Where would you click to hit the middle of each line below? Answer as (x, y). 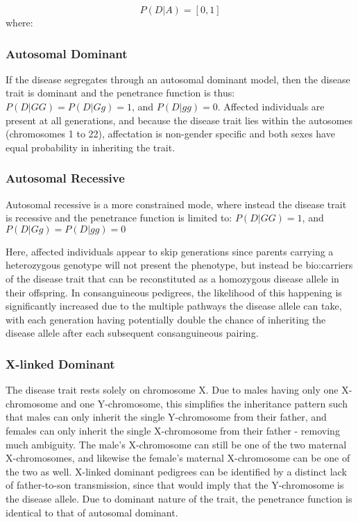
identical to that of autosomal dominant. (92, 512)
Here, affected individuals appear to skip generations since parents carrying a (170, 251)
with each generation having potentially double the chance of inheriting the (166, 319)
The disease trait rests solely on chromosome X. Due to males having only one (172, 390)
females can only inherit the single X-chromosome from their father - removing (173, 430)
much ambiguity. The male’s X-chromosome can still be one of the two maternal (176, 444)
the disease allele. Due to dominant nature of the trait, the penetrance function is (179, 498)
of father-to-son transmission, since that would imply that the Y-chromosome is (175, 485)
